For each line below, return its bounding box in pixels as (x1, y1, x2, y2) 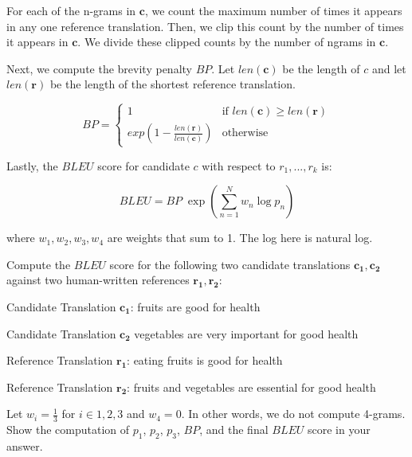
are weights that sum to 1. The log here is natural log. (107, 229, 373, 246)
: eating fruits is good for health (127, 352, 283, 369)
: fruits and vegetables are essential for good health (127, 378, 376, 395)
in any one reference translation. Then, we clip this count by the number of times (6, 18, 404, 34)
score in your (307, 421, 371, 438)
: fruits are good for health (130, 298, 261, 314)
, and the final (199, 421, 269, 438)
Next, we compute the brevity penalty (6, 60, 192, 76)
